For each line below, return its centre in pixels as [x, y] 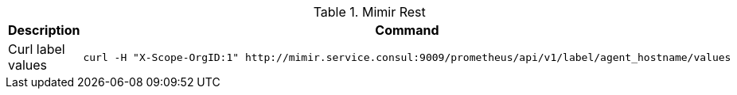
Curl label [37, 49]
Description [44, 30]
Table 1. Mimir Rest [369, 12]
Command [407, 30]
